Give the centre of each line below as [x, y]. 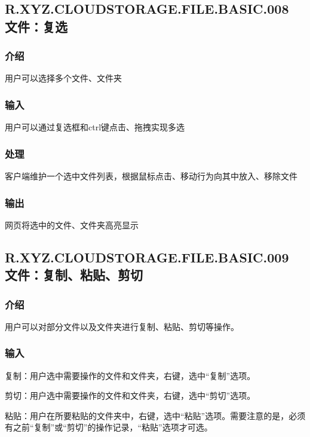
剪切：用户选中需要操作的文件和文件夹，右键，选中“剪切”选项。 [130, 395]
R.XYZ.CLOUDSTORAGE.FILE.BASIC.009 [147, 257]
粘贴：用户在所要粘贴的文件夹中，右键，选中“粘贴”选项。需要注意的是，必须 [155, 415]
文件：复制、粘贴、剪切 [74, 275]
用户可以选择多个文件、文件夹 [63, 78]
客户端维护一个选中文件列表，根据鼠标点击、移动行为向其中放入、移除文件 [151, 176]
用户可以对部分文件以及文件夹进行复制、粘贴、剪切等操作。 [122, 326]
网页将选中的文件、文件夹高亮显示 [72, 224]
